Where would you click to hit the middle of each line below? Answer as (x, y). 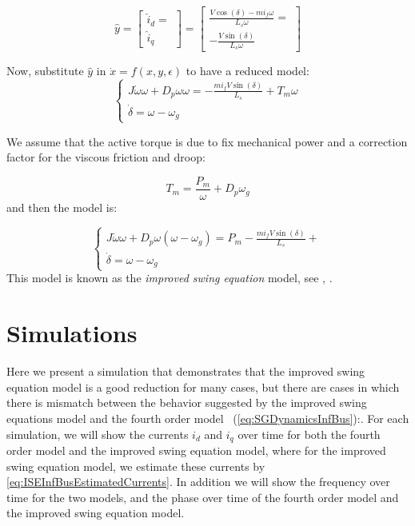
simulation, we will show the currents (98, 434)
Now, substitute (45, 71)
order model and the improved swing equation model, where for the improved (196, 450)
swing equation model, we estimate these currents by (136, 466)
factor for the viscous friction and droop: (106, 157)
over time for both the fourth (309, 434)
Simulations (72, 333)
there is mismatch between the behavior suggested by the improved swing (187, 402)
